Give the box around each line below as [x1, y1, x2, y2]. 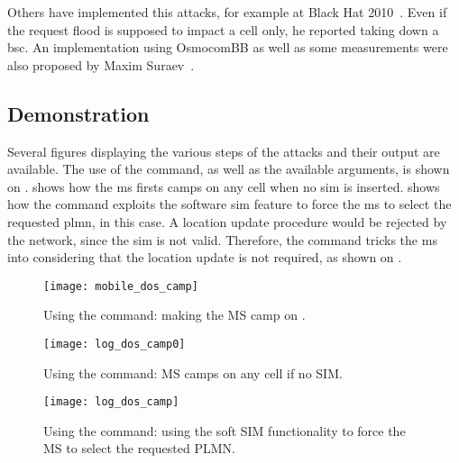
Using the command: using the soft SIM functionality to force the [43, 421, 406, 440]
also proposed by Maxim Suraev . [7, 55, 195, 74]
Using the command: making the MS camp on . [43, 305, 306, 324]
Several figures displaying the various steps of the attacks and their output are [7, 141, 440, 160]
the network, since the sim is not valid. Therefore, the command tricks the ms [7, 230, 437, 249]
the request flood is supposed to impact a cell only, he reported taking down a [7, 20, 439, 39]
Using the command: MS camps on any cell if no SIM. [43, 363, 343, 382]
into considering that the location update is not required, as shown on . [7, 248, 402, 267]
